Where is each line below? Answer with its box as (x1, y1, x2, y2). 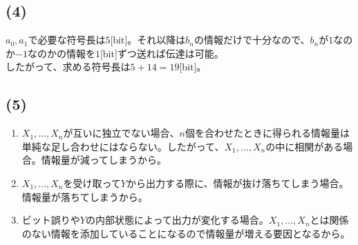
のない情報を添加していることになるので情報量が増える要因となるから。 (21, 226, 350, 240)
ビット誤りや (21, 213, 80, 227)
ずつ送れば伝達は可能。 (117, 46, 224, 60)
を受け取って (63, 175, 121, 190)
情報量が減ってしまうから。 (41, 153, 167, 167)
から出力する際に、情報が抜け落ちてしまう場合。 (126, 175, 349, 190)
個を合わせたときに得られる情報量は (185, 126, 350, 140)
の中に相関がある (265, 139, 343, 153)
